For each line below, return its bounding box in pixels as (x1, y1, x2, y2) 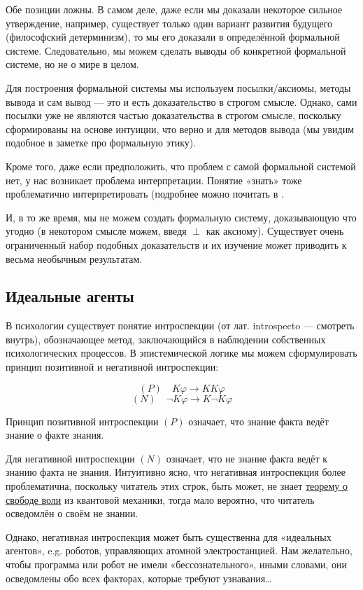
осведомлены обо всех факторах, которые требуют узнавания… (6, 570, 272, 585)
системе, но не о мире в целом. (6, 57, 139, 71)
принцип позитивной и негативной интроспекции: (6, 359, 219, 374)
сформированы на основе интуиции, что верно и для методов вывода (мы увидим (6, 121, 355, 136)
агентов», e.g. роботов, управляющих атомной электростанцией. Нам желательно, (6, 543, 353, 558)
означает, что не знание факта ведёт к (166, 451, 328, 465)
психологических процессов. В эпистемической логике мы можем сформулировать (6, 345, 357, 360)
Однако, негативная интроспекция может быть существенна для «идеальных (6, 529, 332, 544)
